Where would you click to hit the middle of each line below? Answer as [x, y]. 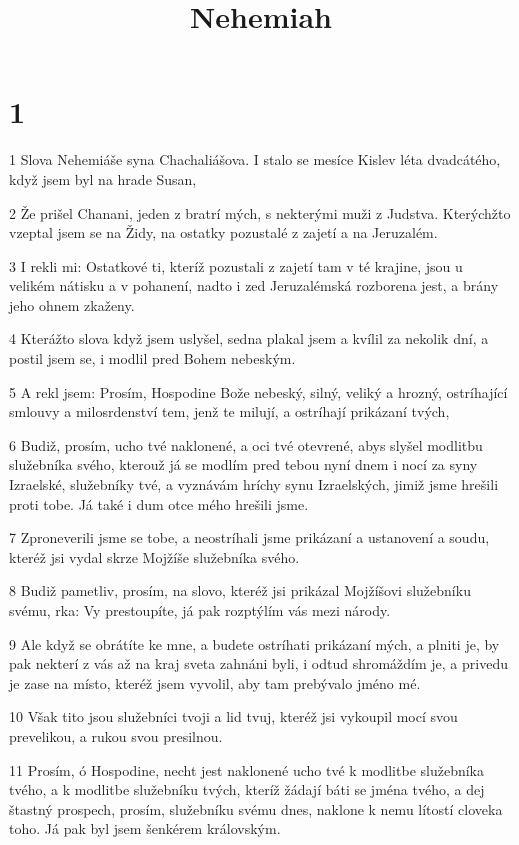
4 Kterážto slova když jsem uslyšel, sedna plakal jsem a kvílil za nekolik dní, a [249, 338]
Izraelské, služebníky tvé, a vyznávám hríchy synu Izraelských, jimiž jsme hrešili [254, 484]
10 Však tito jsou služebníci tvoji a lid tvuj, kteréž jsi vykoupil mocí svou [233, 716]
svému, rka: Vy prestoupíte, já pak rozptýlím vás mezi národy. [200, 610]
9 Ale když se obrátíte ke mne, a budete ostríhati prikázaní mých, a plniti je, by [254, 643]
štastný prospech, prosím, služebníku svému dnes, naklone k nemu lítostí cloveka [256, 808]
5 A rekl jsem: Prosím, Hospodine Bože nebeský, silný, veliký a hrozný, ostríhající [258, 391]
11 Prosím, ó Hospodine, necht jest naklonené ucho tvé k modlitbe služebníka [246, 769]
